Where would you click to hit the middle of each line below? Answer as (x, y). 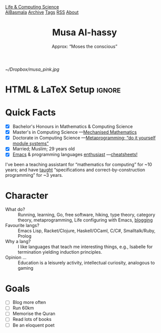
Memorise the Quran (34, 314)
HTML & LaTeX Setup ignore (63, 90)
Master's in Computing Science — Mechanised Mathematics (74, 132)
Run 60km (23, 308)
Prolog (25, 236)
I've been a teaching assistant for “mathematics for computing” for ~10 (79, 165)
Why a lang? (18, 242)
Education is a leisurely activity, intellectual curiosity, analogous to (86, 263)
